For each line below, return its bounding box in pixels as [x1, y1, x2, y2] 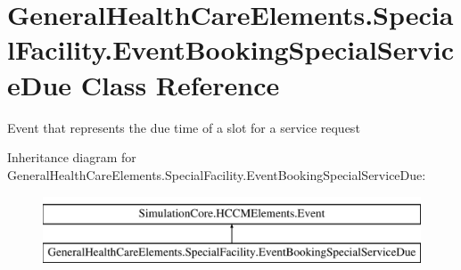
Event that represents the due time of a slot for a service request [7, 118, 360, 136]
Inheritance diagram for [7, 148, 136, 167]
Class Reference [80, 66, 280, 102]
